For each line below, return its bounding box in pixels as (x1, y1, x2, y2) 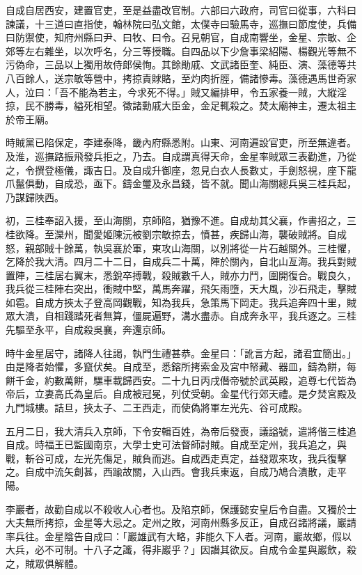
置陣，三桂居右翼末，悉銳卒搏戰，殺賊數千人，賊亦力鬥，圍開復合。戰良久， (6, 267, 356, 282)
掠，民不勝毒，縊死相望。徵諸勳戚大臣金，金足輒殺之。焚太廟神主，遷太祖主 (6, 98, 356, 113)
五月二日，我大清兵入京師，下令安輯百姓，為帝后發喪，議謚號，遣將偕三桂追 (6, 423, 356, 438)
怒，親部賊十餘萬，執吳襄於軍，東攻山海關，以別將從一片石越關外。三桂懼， (6, 240, 356, 255)
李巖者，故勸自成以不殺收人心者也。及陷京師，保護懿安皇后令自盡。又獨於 (6, 501, 347, 516)
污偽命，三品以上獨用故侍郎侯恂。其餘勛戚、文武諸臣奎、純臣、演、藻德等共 (6, 57, 356, 72)
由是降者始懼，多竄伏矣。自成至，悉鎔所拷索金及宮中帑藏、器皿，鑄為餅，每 (6, 359, 356, 374)
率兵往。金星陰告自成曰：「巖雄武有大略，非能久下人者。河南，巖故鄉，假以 (6, 528, 352, 543)
